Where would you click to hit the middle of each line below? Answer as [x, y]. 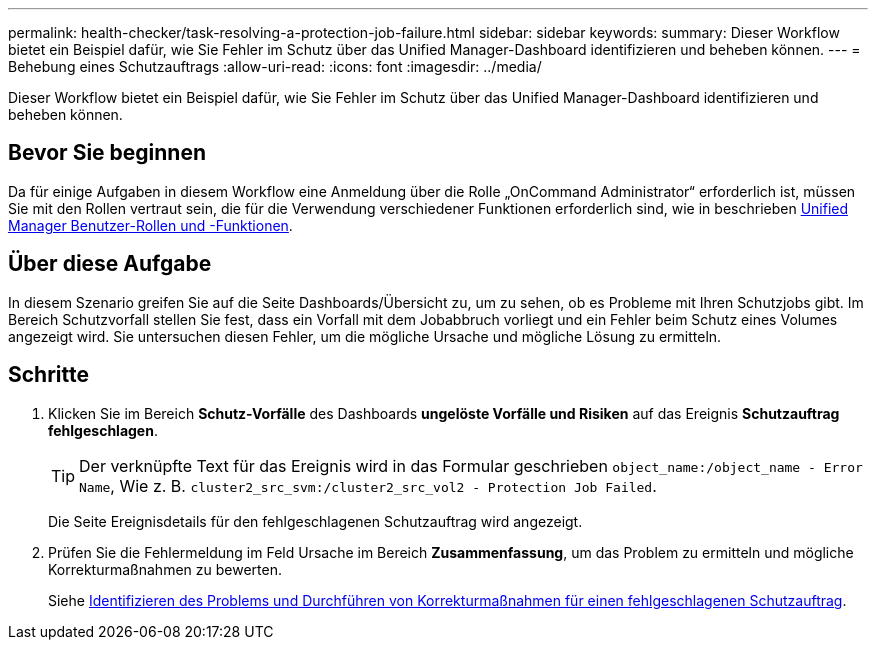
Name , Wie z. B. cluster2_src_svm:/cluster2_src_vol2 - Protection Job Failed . [368, 485]
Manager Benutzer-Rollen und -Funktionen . [150, 225]
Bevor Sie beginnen [107, 153]
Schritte [48, 375]
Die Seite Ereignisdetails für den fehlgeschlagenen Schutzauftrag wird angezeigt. [315, 521]
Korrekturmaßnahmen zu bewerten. [165, 569]
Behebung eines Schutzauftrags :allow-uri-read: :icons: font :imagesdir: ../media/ [275, 66]
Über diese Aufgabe [110, 264]
